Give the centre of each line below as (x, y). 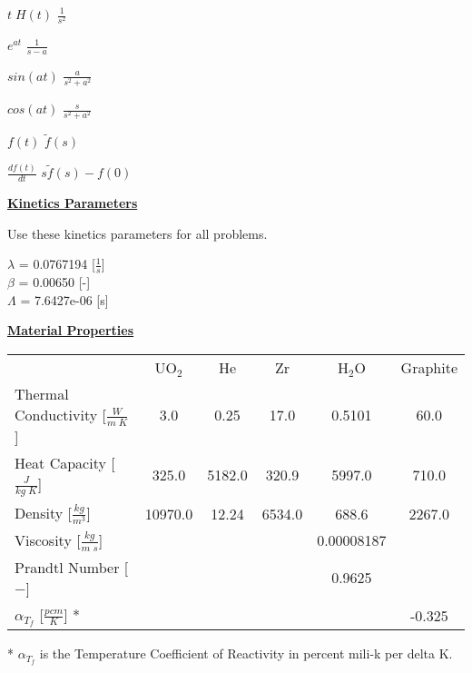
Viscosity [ (48, 540)
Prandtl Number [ (72, 567)
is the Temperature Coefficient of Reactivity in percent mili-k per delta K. (246, 653)
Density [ (43, 513)
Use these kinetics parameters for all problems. (138, 233)
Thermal (42, 394)
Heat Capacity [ (65, 462)
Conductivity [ (60, 415)
